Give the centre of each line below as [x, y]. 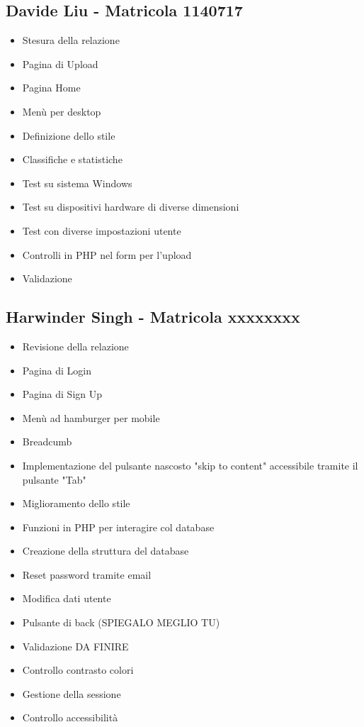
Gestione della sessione [72, 693]
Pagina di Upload [60, 63]
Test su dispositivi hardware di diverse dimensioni [131, 207]
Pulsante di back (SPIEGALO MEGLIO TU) [121, 622]
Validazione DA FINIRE [75, 646]
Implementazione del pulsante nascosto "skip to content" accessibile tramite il [190, 465]
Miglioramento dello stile [76, 503]
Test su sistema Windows [77, 183]
